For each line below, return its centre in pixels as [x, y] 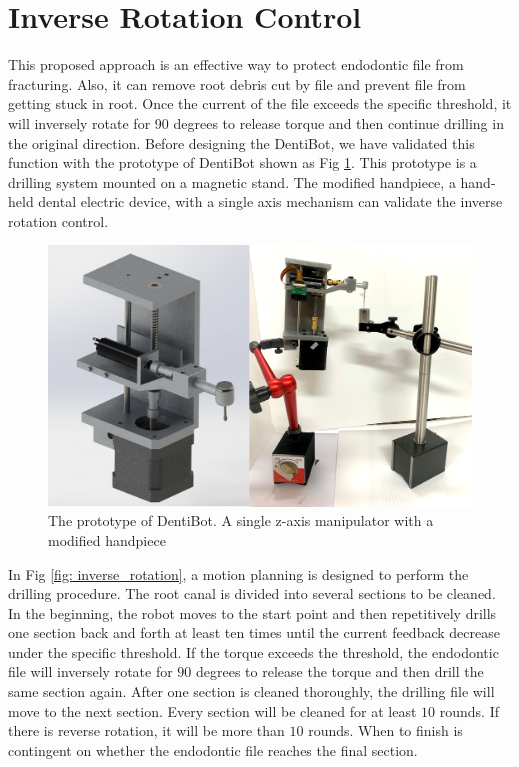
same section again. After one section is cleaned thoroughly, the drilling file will [251, 691]
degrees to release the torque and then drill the [340, 671]
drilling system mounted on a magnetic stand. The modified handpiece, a [232, 181]
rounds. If [469, 710]
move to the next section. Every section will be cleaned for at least [212, 710]
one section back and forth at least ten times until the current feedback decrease [254, 632]
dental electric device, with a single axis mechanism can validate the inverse [270, 201]
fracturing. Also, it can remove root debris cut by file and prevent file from [237, 83]
